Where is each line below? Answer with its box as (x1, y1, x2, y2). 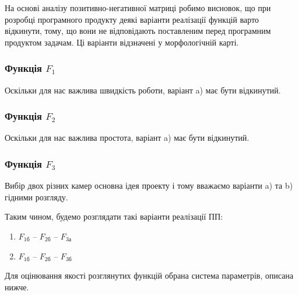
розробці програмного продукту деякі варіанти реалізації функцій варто (5, 13, 259, 25)
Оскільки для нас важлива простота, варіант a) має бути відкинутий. (5, 131, 250, 144)
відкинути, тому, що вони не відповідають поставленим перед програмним (5, 25, 271, 37)
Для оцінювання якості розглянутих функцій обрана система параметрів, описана (5, 269, 293, 282)
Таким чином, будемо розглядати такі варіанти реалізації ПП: (5, 210, 223, 223)
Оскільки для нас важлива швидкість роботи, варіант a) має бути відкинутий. (5, 84, 281, 96)
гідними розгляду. (5, 190, 68, 203)
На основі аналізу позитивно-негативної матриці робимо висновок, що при (5, 2, 271, 13)
